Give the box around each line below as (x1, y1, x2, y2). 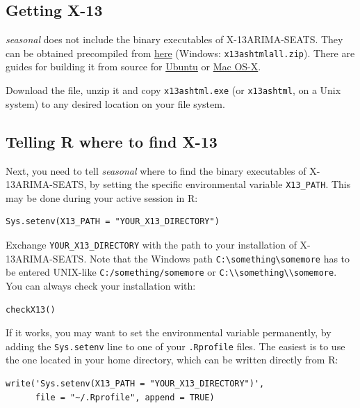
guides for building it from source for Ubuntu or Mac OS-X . (6, 59, 261, 74)
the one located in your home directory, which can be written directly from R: (6, 352, 338, 367)
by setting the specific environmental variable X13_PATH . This (89, 177, 351, 191)
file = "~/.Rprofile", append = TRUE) (35, 392, 215, 402)
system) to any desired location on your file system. (6, 96, 225, 111)
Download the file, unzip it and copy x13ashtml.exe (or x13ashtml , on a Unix (6, 83, 341, 97)
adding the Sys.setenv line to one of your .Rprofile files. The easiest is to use (6, 338, 345, 353)
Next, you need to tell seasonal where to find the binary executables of (6, 163, 306, 178)
